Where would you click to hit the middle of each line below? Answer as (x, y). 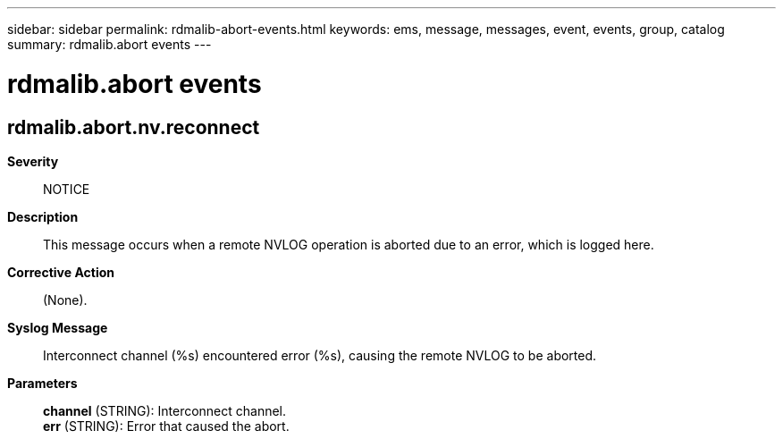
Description (43, 216)
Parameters (42, 383)
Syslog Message (58, 327)
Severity (33, 161)
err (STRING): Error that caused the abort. (166, 426)
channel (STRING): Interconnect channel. (165, 410)
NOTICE (67, 189)
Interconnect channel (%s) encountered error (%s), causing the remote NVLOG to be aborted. (320, 355)
